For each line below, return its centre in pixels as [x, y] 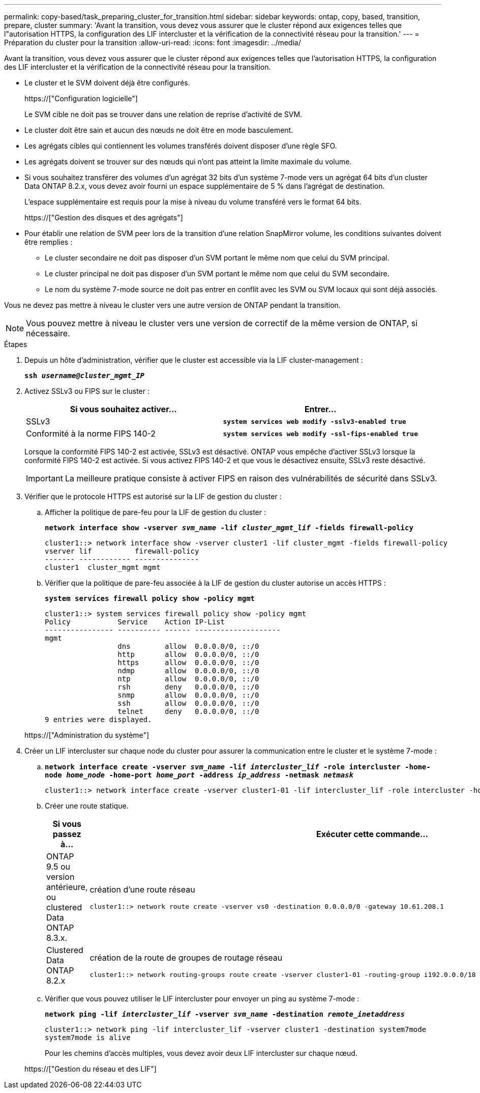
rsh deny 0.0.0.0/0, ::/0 [188, 687]
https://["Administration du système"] [87, 735]
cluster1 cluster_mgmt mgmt [103, 567]
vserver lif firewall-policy [122, 551]
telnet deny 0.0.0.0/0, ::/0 [188, 711]
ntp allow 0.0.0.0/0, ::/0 [188, 679]
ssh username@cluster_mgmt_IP [85, 376]
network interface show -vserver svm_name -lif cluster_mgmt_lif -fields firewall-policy [229, 528]
